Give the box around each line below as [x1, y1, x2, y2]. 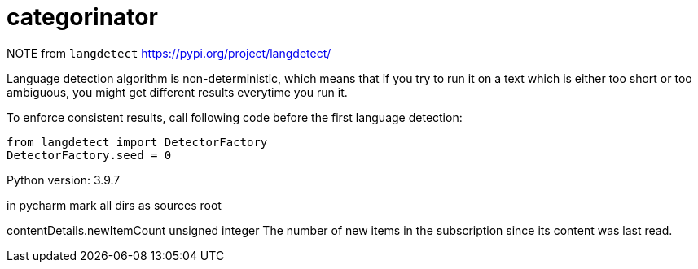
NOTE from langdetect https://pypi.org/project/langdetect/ [7, 46, 331, 60]
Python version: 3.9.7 [7, 172, 121, 187]
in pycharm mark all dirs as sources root [7, 197, 222, 212]
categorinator [7, 3, 158, 31]
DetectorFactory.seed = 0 [7, 148, 172, 162]
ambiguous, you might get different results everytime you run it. [7, 85, 348, 99]
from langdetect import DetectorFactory [7, 135, 268, 149]
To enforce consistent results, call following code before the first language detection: [7, 110, 463, 124]
